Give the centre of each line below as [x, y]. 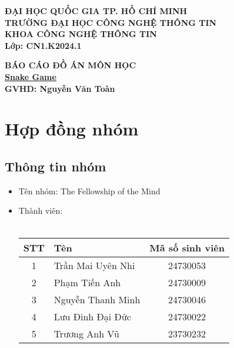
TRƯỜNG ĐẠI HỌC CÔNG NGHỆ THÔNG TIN [111, 22]
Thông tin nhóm [56, 166]
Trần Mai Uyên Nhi [94, 265]
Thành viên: [41, 211]
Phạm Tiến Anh [87, 282]
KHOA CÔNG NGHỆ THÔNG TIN [81, 34]
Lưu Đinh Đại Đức [92, 316]
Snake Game [31, 76]
